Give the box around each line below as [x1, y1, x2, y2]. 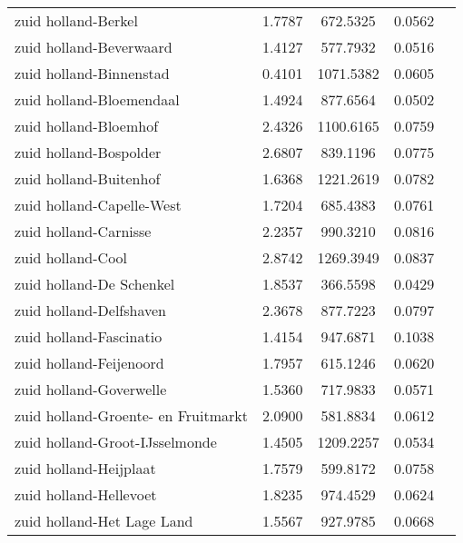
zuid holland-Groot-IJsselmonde [15, 431, 217, 452]
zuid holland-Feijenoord [15, 352, 164, 373]
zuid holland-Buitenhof [15, 168, 161, 189]
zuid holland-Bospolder [15, 142, 162, 163]
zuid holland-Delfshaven [15, 300, 167, 321]
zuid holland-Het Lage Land [15, 510, 193, 531]
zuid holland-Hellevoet [15, 484, 157, 505]
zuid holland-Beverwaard [15, 36, 172, 57]
